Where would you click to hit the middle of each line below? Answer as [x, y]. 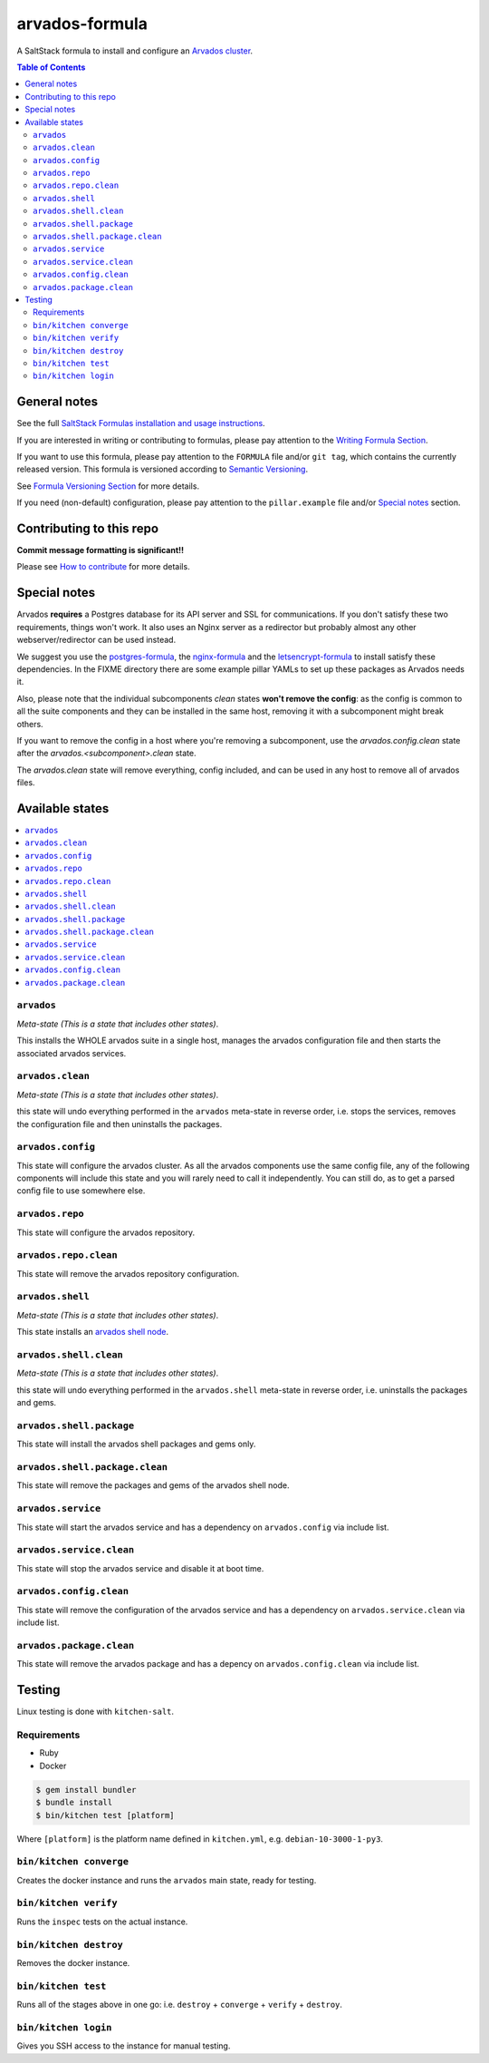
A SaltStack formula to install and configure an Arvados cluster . [135, 51]
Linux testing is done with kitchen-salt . [96, 1712]
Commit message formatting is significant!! [101, 550]
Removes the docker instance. [73, 1963]
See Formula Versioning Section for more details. [108, 486]
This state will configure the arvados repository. [106, 1232]
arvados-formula [82, 24]
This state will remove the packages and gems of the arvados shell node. [153, 1485]
